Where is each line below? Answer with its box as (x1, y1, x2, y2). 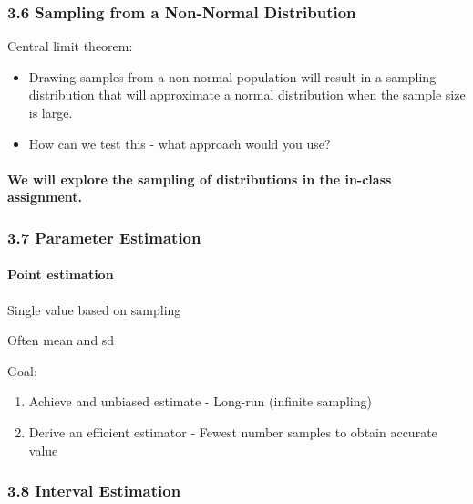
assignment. (7, 187, 83, 206)
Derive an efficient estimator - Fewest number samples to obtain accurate (28, 422, 437, 441)
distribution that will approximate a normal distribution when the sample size (28, 85, 466, 104)
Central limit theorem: (7, 37, 133, 56)
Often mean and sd (7, 331, 115, 350)
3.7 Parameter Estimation (7, 226, 201, 248)
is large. (28, 103, 73, 121)
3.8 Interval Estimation (7, 479, 181, 502)
